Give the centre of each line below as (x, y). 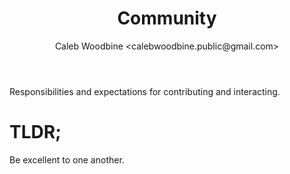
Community (167, 18)
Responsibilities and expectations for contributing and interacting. (145, 91)
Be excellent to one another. (67, 159)
